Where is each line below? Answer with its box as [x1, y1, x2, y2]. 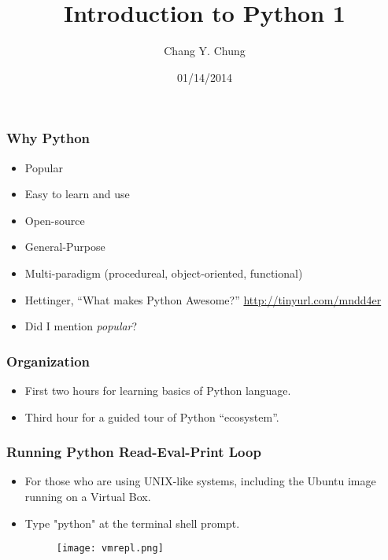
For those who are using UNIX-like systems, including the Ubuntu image [24, 473, 376, 489]
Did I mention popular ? [24, 318, 138, 334]
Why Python [6, 128, 90, 148]
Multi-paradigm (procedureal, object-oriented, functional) [24, 264, 303, 281]
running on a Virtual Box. [24, 488, 151, 504]
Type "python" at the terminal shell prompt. [24, 514, 240, 531]
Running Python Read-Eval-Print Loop [6, 442, 261, 462]
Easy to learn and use [24, 186, 130, 202]
